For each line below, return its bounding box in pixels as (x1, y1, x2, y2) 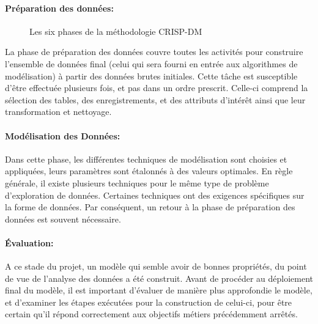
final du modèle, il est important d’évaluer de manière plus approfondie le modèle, (5, 284, 312, 296)
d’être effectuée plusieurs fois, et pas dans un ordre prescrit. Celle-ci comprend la (5, 81, 308, 94)
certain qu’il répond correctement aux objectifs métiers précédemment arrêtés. (5, 307, 298, 320)
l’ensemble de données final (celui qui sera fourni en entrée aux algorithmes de (5, 57, 298, 70)
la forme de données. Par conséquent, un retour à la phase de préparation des (5, 201, 295, 213)
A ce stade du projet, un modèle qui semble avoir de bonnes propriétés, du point (5, 260, 307, 273)
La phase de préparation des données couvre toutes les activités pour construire (5, 45, 303, 58)
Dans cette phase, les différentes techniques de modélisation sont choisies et (5, 152, 287, 165)
